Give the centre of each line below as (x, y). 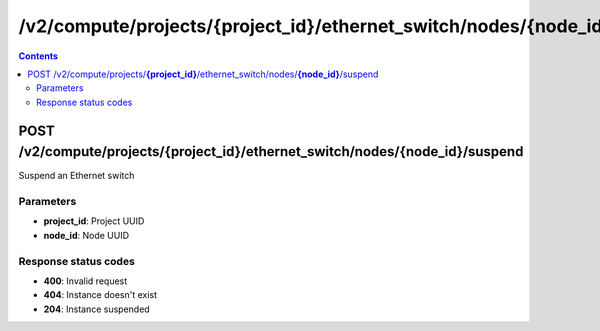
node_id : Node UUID (86, 235)
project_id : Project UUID (94, 221)
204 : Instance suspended (96, 309)
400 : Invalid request (85, 281)
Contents (38, 56)
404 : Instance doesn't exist (100, 295)
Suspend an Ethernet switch (76, 176)
